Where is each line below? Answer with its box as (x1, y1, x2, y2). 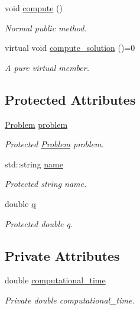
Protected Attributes (5, 90, 136, 108)
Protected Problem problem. (5, 138, 104, 150)
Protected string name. (5, 177, 87, 190)
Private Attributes (5, 246, 120, 264)
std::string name (5, 157, 63, 170)
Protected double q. (5, 217, 73, 230)
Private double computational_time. (5, 293, 135, 306)
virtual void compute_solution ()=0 (5, 41, 135, 54)
